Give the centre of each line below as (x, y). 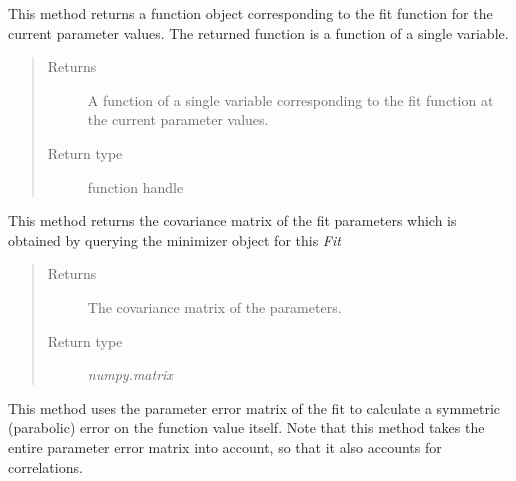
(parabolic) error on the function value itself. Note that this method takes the (246, 427)
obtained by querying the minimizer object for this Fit (174, 239)
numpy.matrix (130, 374)
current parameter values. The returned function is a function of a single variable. (258, 32)
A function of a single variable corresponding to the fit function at (290, 99)
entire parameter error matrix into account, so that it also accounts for (225, 446)
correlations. (45, 466)
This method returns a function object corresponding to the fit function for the (250, 13)
